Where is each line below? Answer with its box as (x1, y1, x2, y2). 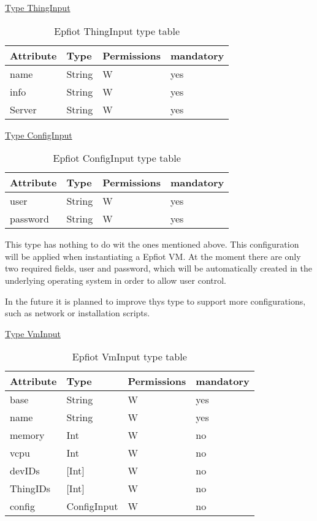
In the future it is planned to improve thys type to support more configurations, (5, 294, 306, 307)
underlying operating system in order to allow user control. (5, 273, 226, 286)
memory (10, 428, 45, 443)
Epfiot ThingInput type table (54, 23, 180, 38)
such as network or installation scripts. (5, 306, 150, 319)
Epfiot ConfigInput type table (53, 151, 181, 165)
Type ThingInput (5, 1, 71, 13)
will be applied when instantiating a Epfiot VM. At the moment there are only (5, 249, 301, 262)
